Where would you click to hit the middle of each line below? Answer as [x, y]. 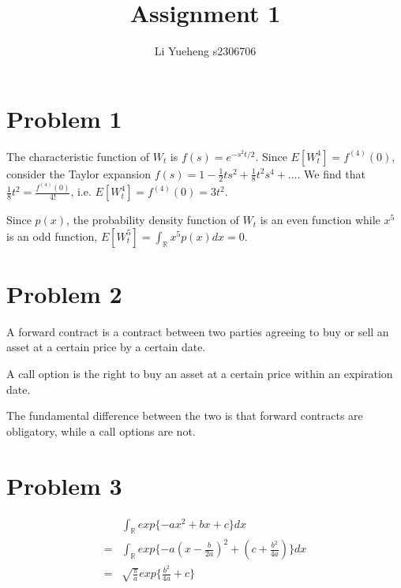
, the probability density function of [153, 220]
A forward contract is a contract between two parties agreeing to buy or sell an [198, 331]
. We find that [331, 173]
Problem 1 [64, 118]
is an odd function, [52, 236]
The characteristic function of [78, 156]
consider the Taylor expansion [79, 173]
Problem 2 [64, 293]
